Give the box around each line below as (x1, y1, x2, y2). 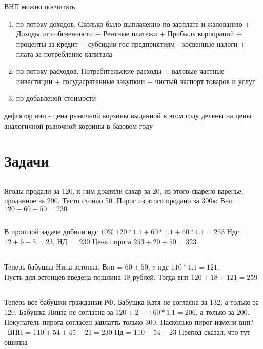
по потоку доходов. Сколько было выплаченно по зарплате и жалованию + (16, 18, 251, 29)
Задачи (4, 150, 49, 171)
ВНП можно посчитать (4, 1, 75, 12)
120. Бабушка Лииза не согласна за (4, 306, 113, 317)
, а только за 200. (195, 306, 250, 317)
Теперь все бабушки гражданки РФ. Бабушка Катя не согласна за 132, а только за (4, 296, 259, 307)
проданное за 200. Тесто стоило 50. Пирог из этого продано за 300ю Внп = (4, 195, 241, 206)
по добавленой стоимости (16, 93, 96, 104)
